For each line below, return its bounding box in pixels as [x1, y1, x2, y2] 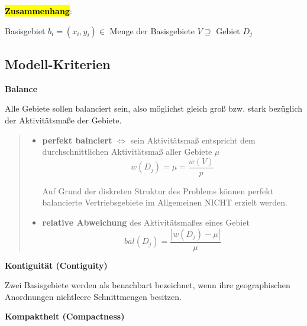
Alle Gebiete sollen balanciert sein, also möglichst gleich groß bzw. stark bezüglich [5, 102, 303, 115]
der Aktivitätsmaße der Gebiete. [5, 113, 122, 126]
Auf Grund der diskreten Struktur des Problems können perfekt [42, 184, 274, 197]
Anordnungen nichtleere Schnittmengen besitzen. [5, 290, 182, 302]
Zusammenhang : [5, 5, 72, 17]
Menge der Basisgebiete [109, 24, 195, 37]
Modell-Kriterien [5, 54, 111, 73]
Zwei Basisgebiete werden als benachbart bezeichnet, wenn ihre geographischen [5, 279, 290, 291]
